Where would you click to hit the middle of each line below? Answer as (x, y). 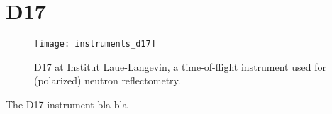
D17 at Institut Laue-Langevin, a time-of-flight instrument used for (180, 66)
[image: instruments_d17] (95, 44)
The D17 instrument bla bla (67, 104)
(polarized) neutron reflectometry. (107, 80)
